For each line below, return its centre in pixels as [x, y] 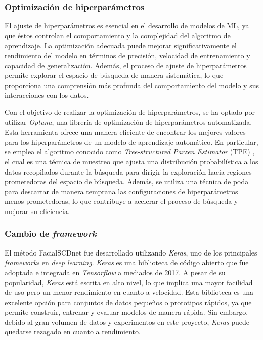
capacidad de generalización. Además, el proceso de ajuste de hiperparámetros [126, 65]
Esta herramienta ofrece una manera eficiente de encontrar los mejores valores [125, 132]
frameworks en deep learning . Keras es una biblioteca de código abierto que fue [127, 262]
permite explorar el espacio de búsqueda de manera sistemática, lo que [114, 75]
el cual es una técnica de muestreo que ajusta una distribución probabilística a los [131, 161]
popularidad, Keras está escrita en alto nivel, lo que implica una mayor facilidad [129, 282]
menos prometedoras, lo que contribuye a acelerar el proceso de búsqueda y [121, 201]
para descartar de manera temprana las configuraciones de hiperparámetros [121, 191]
